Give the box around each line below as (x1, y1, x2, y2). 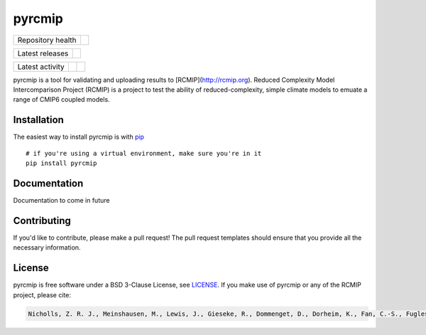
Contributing (13, 214, 71, 227)
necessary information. (13, 243, 81, 252)
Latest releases (17, 48, 69, 58)
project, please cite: (13, 290, 71, 299)
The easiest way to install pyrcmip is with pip (13, 132, 145, 142)
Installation (13, 114, 64, 126)
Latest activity (17, 61, 65, 71)
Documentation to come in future (13, 196, 110, 204)
